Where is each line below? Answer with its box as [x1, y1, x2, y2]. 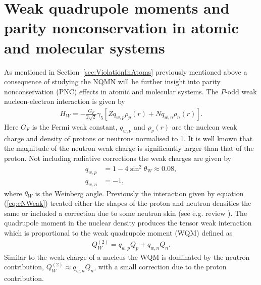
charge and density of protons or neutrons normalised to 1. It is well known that [4, 133, 253, 143]
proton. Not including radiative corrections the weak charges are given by [4, 152, 231, 163]
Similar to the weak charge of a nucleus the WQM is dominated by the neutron [4, 251, 250, 262]
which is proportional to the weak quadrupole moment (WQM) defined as [4, 227, 233, 238]
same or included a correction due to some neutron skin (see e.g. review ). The [4, 207, 247, 218]
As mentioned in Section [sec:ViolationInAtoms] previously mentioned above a [4, 66, 247, 77]
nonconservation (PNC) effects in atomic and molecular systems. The [4, 86, 219, 96]
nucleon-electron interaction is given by [4, 96, 125, 106]
